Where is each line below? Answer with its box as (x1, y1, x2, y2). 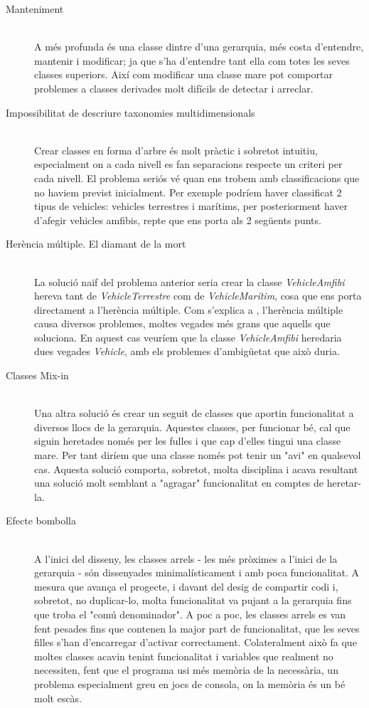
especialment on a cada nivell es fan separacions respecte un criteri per (34, 157, 343, 171)
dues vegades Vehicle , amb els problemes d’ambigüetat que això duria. (34, 344, 340, 359)
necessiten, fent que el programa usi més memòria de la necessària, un (34, 662, 338, 677)
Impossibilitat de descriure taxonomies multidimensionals (6, 105, 255, 120)
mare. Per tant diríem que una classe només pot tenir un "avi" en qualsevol (34, 448, 361, 463)
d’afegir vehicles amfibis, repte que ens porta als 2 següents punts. (34, 212, 321, 227)
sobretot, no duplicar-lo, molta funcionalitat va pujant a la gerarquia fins (34, 593, 352, 608)
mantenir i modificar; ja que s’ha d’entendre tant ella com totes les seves (34, 53, 350, 68)
